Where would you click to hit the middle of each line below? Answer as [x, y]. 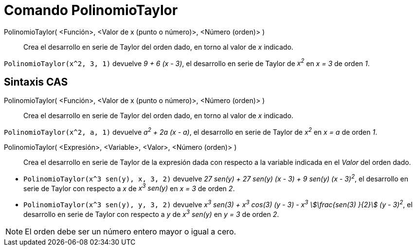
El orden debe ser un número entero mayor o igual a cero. [131, 231]
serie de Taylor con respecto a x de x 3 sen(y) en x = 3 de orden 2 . [129, 187]
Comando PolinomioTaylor [91, 10]
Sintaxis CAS [36, 82]
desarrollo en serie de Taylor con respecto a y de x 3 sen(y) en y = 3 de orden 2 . [151, 213]
